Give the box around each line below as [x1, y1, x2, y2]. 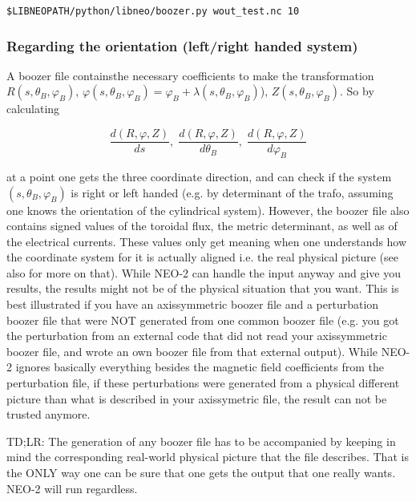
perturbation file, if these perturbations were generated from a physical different [6, 374, 400, 391]
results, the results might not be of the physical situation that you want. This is [6, 280, 399, 297]
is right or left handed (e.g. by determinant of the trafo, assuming [71, 184, 394, 200]
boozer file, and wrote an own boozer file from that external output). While [6, 342, 378, 359]
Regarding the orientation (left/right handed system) [6, 35, 358, 55]
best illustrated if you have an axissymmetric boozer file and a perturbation [6, 296, 379, 313]
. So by [340, 83, 374, 99]
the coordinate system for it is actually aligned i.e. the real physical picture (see [6, 249, 398, 265]
